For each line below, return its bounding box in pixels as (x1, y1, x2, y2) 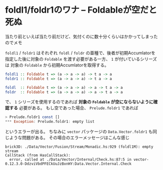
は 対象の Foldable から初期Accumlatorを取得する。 (5, 62, 109, 68)
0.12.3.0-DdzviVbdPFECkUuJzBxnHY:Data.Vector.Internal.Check (5, 161, 132, 167)
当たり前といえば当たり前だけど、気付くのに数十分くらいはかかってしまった (5, 34, 158, 39)
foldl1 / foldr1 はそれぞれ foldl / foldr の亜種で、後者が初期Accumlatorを (5, 50, 156, 56)
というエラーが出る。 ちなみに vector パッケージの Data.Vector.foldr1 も (5, 129, 153, 135)
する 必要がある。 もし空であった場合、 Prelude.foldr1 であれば (9, 105, 139, 111)
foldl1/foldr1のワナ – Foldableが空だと (5, 4, 157, 16)
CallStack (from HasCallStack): (5, 153, 71, 158)
